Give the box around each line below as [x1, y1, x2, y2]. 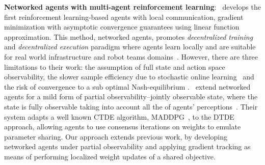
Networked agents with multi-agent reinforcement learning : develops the [4, 2, 261, 12]
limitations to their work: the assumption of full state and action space [4, 61, 225, 72]
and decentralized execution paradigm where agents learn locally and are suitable [4, 41, 256, 52]
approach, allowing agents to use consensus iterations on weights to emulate [4, 121, 241, 132]
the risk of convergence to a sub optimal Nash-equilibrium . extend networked [4, 81, 251, 92]
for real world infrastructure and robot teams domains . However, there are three [4, 51, 258, 62]
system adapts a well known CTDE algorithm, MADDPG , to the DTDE [4, 111, 234, 122]
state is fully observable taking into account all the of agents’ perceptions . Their [4, 101, 258, 112]
